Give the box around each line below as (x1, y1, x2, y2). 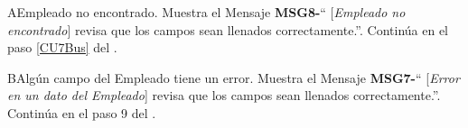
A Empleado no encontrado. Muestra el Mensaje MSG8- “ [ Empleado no (7, 3, 406, 21)
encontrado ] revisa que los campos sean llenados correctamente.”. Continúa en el (7, 20, 448, 39)
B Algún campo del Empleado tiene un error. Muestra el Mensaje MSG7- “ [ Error (7, 68, 460, 87)
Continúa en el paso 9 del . (7, 103, 156, 122)
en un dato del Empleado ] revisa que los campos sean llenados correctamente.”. (7, 86, 441, 105)
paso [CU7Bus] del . (7, 38, 117, 57)
